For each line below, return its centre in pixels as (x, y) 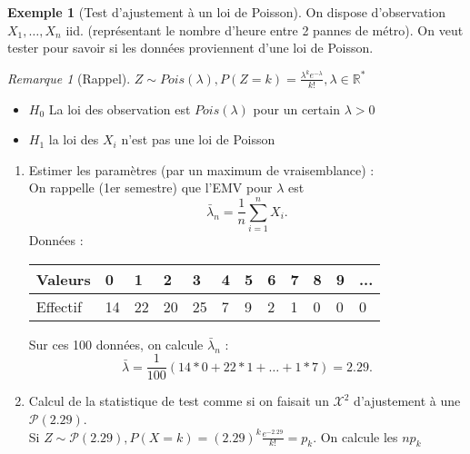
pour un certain (296, 109)
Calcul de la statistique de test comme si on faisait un (179, 401)
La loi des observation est (120, 109)
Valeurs (63, 279)
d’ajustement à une (407, 401)
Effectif (59, 306)
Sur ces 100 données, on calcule (116, 344)
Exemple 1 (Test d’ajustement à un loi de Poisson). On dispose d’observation (227, 12)
